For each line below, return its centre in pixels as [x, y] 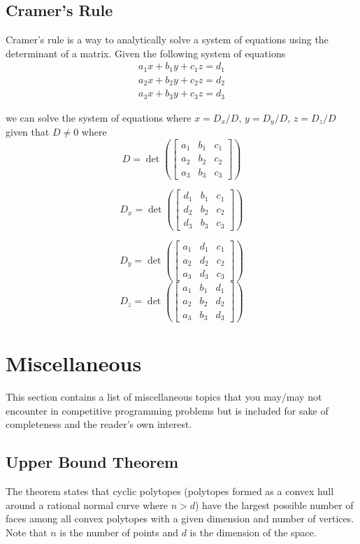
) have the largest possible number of [274, 504]
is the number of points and [119, 532]
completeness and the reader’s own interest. [99, 424]
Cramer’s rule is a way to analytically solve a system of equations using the [167, 40]
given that [28, 132]
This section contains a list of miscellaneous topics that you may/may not [164, 397]
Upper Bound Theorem [92, 462]
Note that [27, 532]
